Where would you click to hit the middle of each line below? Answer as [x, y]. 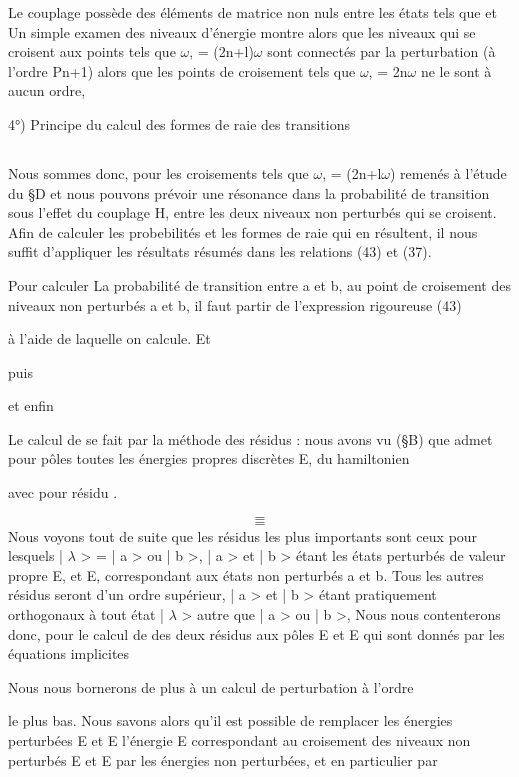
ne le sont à [456, 70]
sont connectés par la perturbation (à [381, 51]
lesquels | [35, 555]
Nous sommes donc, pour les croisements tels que [158, 172]
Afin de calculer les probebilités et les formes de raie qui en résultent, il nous [243, 231]
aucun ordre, [47, 90]
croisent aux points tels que [92, 51]
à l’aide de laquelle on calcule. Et [109, 338]
